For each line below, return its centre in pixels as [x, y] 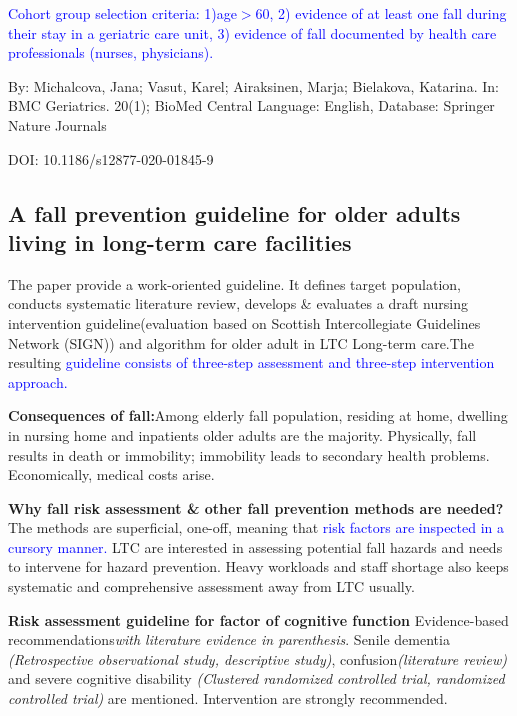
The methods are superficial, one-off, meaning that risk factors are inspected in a [256, 527]
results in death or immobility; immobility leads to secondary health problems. [249, 454]
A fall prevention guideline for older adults [234, 212]
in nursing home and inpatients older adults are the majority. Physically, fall [242, 434]
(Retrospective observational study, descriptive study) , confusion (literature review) [258, 658]
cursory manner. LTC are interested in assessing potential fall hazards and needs [255, 546]
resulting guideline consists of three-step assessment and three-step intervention [251, 362]
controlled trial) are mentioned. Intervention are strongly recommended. [228, 698]
